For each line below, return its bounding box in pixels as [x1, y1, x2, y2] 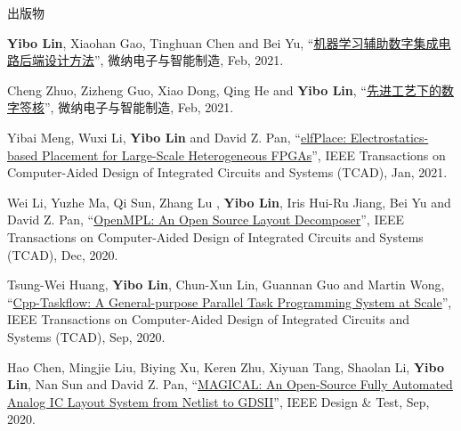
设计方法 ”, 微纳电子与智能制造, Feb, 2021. [44, 51, 284, 69]
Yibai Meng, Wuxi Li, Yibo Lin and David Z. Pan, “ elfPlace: [7, 127, 347, 146]
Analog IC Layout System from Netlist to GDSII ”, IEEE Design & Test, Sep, [7, 392, 430, 411]
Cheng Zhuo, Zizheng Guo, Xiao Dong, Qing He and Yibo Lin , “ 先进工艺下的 [7, 80, 441, 99]
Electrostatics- [350, 127, 429, 146]
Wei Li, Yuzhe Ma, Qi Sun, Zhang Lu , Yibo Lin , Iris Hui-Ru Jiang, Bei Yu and [7, 192, 451, 211]
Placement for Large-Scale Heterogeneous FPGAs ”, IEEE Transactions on [41, 145, 446, 164]
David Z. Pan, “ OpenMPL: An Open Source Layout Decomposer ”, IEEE [7, 210, 405, 229]
